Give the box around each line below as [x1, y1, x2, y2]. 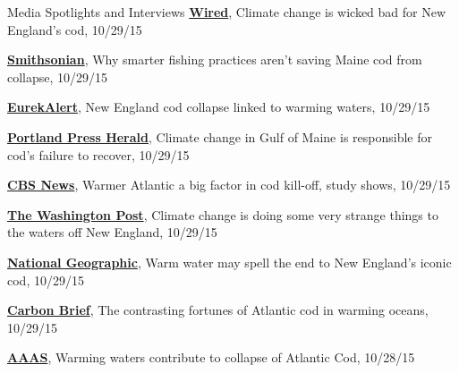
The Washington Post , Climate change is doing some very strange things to [7, 205, 438, 224]
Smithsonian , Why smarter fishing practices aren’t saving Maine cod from [7, 50, 422, 69]
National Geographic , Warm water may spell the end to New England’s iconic [7, 252, 452, 271]
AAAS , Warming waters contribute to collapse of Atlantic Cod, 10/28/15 [7, 348, 415, 367]
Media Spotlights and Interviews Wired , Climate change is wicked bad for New [7, 3, 446, 21]
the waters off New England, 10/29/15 [7, 223, 217, 242]
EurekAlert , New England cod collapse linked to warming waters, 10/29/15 [7, 97, 430, 116]
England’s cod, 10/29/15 [7, 20, 142, 38]
